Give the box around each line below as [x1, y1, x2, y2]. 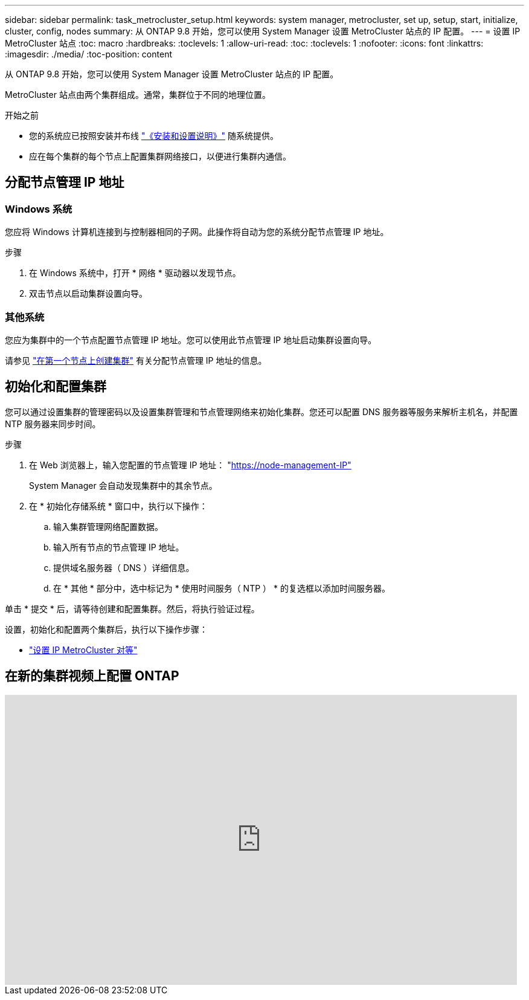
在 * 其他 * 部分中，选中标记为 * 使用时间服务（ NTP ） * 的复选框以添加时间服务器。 [53, 582, 390, 593]
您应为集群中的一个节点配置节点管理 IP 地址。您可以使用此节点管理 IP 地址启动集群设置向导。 [5, 334, 377, 345]
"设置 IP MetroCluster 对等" [29, 644, 138, 655]
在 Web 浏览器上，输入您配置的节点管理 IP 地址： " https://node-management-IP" [29, 459, 351, 470]
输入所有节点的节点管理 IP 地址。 [53, 541, 184, 552]
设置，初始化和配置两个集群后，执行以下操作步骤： [5, 624, 208, 634]
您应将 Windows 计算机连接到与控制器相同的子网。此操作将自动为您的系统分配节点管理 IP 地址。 [5, 227, 389, 237]
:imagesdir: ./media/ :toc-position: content [5, 49, 172, 59]
